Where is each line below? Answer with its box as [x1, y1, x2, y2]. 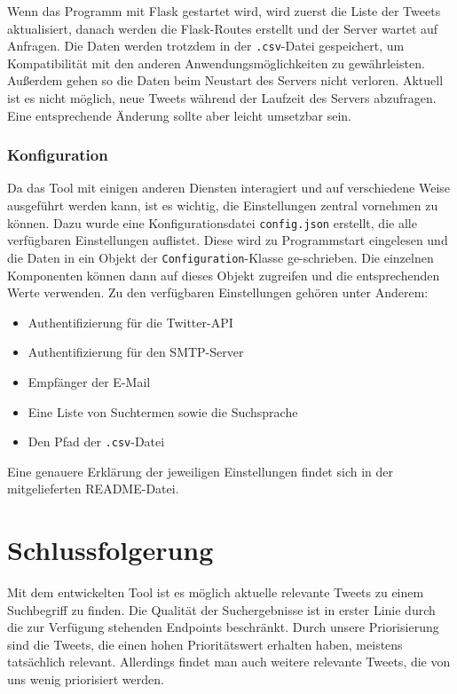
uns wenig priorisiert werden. [7, 670, 164, 689]
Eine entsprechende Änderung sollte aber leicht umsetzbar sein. [7, 106, 351, 124]
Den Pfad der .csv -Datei [28, 432, 165, 451]
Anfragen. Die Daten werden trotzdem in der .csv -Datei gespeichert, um [7, 36, 405, 55]
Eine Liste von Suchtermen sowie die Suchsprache [28, 402, 298, 421]
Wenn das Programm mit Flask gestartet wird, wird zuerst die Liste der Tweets [7, 2, 441, 20]
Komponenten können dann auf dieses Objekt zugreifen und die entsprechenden [7, 265, 440, 284]
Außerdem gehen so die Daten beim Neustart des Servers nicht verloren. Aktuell [7, 71, 444, 90]
